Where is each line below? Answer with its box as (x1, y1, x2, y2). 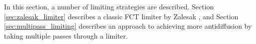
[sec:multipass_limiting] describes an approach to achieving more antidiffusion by (4, 21, 252, 31)
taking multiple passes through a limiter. (4, 30, 128, 41)
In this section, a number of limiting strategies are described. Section (4, 1, 214, 11)
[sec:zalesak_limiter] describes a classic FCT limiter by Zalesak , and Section (4, 11, 239, 21)
